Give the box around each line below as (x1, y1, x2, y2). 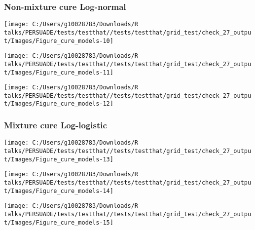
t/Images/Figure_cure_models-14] (4, 187, 113, 194)
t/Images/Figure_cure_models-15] (4, 219, 113, 226)
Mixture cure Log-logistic (4, 119, 107, 131)
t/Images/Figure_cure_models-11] (4, 69, 113, 76)
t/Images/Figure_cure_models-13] (4, 155, 113, 163)
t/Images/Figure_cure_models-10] (4, 37, 113, 44)
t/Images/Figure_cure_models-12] (4, 100, 113, 108)
